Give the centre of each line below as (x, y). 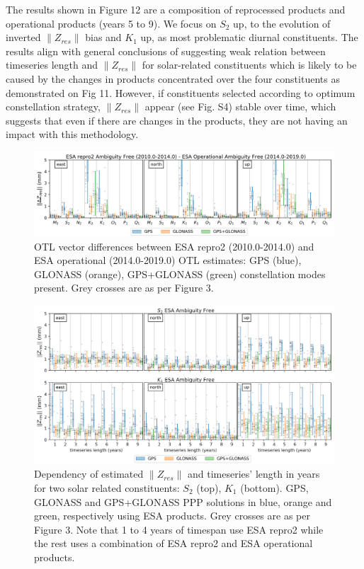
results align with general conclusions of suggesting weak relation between (166, 51)
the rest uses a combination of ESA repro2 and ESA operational (174, 543)
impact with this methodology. (72, 134)
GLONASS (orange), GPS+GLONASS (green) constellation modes (180, 274)
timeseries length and (52, 65)
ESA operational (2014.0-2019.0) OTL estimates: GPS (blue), (168, 260)
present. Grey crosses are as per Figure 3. (124, 288)
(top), (209, 488)
